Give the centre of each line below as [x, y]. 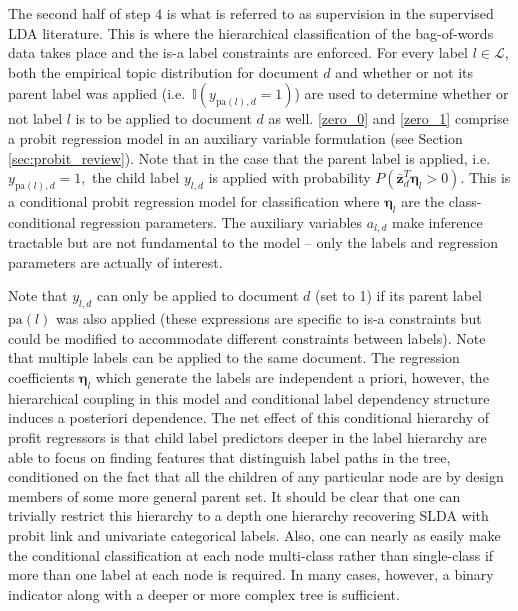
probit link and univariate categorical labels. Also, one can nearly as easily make [254, 534]
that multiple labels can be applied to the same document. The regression [234, 357]
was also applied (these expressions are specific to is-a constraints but [269, 318]
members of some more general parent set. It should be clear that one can [234, 495]
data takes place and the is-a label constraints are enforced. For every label [238, 52]
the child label [136, 177]
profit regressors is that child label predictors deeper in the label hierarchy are [247, 437]
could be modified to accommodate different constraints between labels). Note [247, 337]
